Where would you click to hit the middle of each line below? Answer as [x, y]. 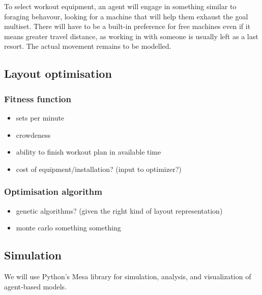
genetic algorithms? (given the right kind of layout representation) [119, 210]
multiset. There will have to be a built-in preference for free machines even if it [127, 26]
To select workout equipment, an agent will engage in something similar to [120, 6]
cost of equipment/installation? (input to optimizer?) [99, 169]
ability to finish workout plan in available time [89, 152]
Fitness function [38, 98]
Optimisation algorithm [53, 191]
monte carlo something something [68, 228]
